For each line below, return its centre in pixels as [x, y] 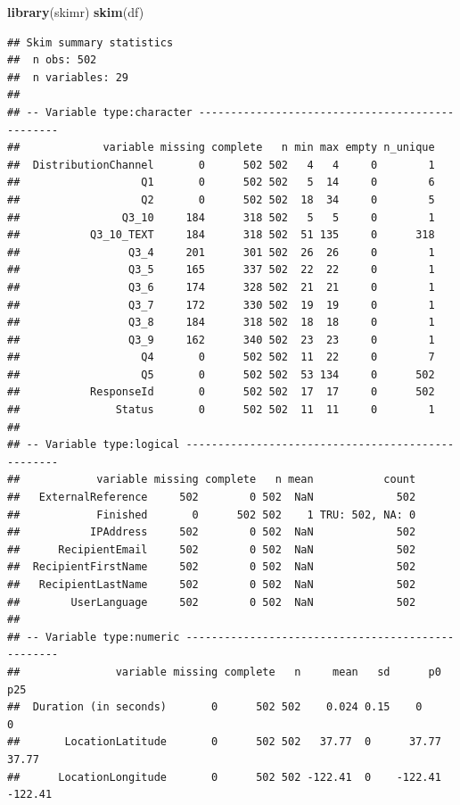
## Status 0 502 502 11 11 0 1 [221, 410]
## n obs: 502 [52, 60]
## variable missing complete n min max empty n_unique [221, 148]
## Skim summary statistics [90, 42]
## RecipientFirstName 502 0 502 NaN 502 [212, 567]
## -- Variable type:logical [94, 445]
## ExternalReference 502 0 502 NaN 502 [212, 498]
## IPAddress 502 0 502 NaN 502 [212, 532]
